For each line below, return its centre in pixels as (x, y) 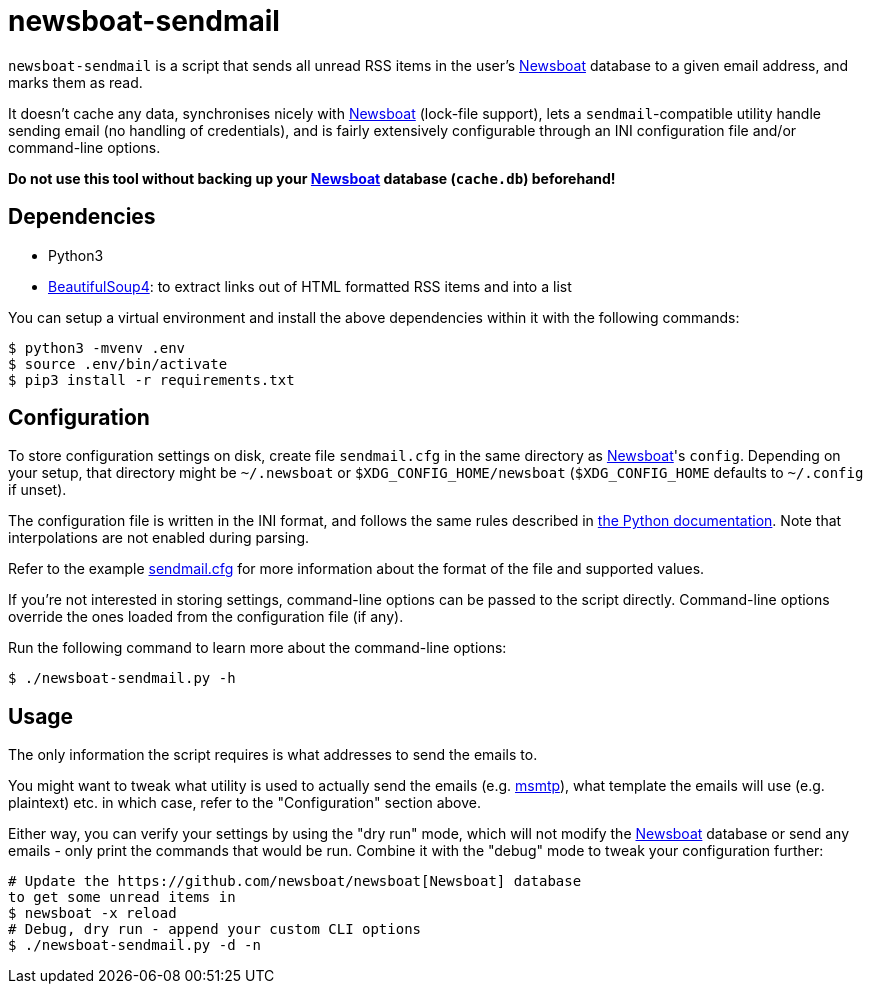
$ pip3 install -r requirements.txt (151, 379)
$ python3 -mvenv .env (97, 347)
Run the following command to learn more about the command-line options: (257, 648)
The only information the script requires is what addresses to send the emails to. (273, 755)
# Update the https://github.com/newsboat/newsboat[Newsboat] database (295, 881)
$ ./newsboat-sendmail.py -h (122, 678)
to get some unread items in (122, 897)
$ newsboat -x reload (92, 913)
